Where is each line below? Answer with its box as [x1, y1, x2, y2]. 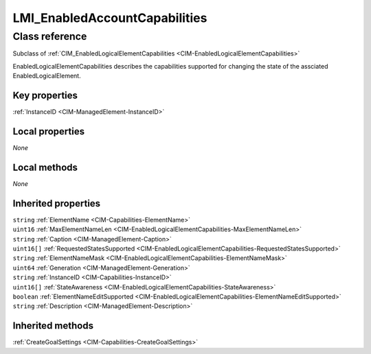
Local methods [12, 161, 78, 173]
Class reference [12, 30, 87, 43]
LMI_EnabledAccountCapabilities [12, 10, 207, 25]
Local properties [12, 126, 85, 137]
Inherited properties [12, 198, 101, 209]
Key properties [12, 89, 78, 101]
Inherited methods [12, 320, 94, 332]
